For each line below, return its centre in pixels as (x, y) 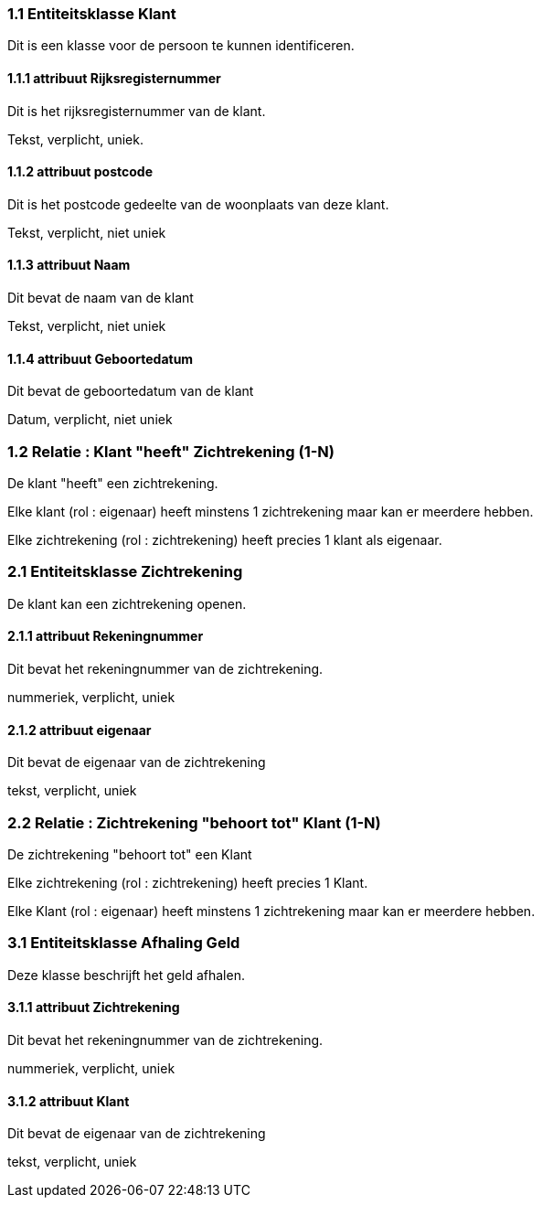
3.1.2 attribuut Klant (69, 1101)
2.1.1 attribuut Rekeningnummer (106, 636)
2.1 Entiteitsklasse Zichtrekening (125, 572)
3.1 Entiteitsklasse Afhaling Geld (124, 943)
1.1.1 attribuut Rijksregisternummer (114, 78)
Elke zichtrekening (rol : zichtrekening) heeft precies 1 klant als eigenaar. (225, 540)
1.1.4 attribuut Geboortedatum (101, 358)
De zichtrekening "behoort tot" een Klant (130, 854)
